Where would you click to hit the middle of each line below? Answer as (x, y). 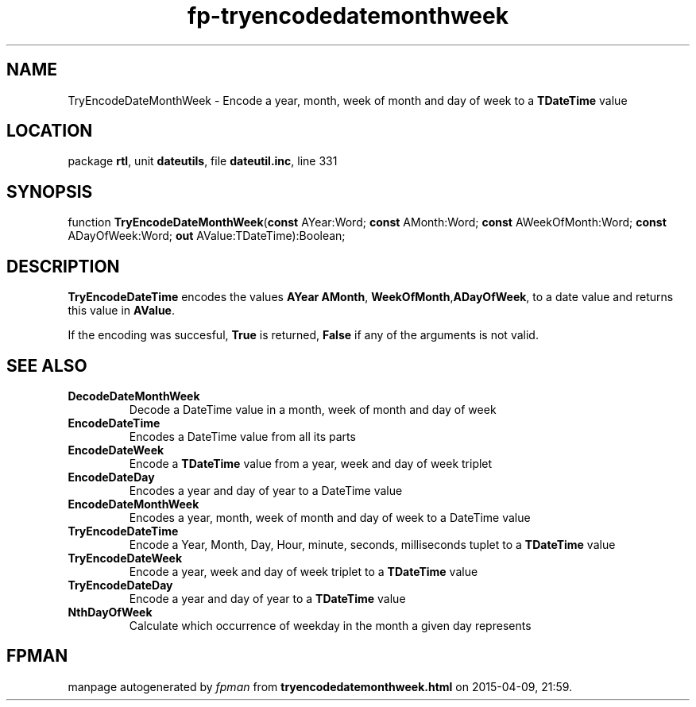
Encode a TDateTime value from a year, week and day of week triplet (311, 463)
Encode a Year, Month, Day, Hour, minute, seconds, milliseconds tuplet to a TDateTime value (372, 544)
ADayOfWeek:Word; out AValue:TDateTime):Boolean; (207, 236)
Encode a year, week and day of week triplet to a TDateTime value (304, 571)
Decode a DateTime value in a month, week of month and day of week (313, 409)
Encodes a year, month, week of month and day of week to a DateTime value (330, 517)
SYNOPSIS (50, 191)
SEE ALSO (47, 365)
